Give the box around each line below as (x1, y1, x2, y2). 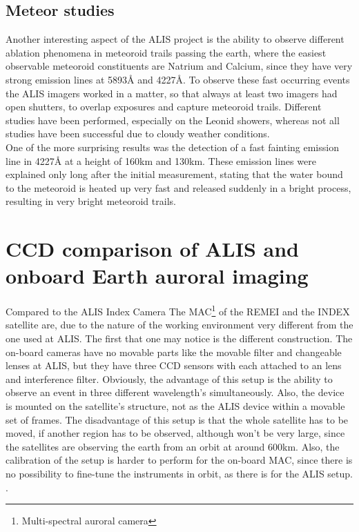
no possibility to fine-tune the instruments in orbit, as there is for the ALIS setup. (6, 466, 353, 481)
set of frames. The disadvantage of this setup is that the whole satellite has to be (6, 412, 349, 426)
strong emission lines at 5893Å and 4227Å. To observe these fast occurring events (6, 72, 350, 86)
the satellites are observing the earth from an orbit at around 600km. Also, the (6, 439, 340, 453)
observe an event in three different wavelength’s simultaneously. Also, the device (6, 385, 345, 400)
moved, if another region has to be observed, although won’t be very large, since (6, 426, 345, 440)
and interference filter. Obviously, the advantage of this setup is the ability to (6, 371, 333, 386)
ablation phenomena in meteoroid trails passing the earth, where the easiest (6, 45, 327, 59)
